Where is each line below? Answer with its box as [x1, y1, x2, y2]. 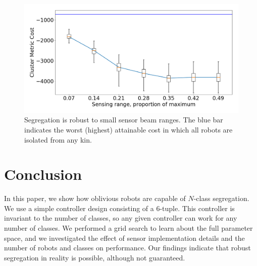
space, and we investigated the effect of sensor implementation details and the [4, 232, 245, 243]
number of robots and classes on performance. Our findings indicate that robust [4, 242, 251, 253]
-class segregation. [193, 193, 249, 204]
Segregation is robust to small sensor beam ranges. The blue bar [24, 114, 223, 125]
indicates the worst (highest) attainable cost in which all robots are [24, 124, 233, 135]
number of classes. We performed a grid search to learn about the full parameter [4, 223, 253, 233]
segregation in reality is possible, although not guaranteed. [4, 252, 185, 262]
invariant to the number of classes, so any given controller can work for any [4, 213, 237, 223]
